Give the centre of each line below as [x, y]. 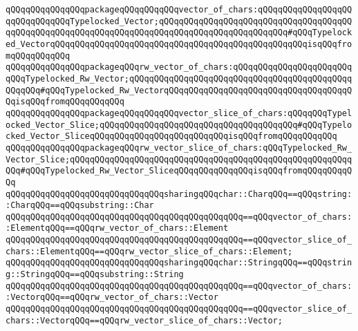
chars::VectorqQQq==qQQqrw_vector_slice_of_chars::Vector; [144, 320]
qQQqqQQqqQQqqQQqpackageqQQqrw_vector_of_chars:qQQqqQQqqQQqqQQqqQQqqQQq [179, 67]
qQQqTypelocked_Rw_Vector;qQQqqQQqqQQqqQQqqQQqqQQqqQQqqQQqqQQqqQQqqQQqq [179, 78]
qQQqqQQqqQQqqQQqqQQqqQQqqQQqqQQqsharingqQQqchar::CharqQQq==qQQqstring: [179, 194]
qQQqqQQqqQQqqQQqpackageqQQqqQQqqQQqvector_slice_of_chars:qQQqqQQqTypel [179, 113]
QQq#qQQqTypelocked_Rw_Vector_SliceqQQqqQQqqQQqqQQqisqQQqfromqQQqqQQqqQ [179, 171]
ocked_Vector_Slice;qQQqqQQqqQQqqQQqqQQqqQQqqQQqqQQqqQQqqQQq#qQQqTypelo [179, 125]
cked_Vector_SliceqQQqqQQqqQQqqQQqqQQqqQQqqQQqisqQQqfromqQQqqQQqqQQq [171, 136]
